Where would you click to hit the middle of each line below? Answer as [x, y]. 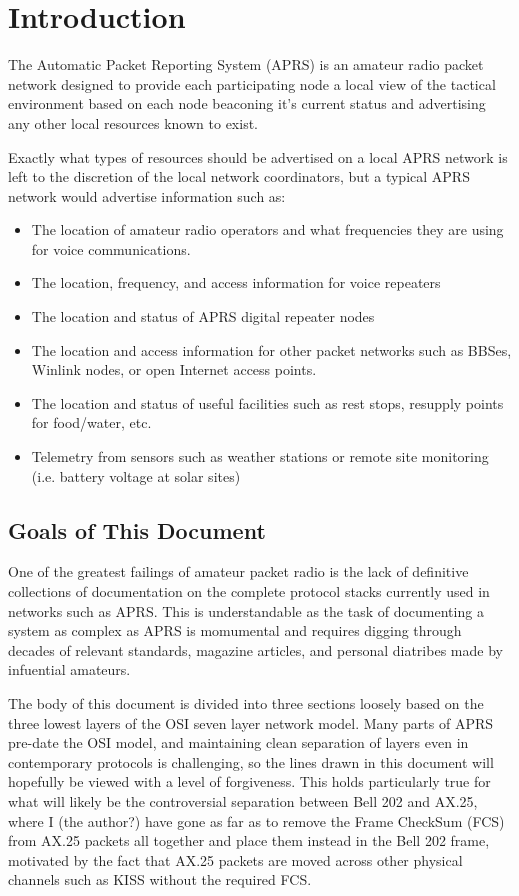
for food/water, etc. [91, 422]
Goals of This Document [137, 529]
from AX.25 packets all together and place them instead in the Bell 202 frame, [249, 840]
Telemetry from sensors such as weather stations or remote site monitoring [260, 456]
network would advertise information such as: [147, 195]
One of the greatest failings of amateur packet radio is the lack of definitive [238, 571]
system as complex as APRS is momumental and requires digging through [235, 630]
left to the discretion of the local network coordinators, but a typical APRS [239, 176]
